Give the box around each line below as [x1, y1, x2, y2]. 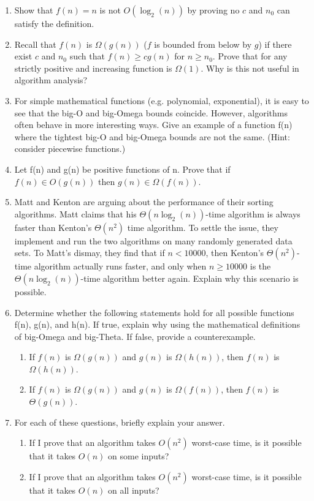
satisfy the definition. [14, 17, 94, 29]
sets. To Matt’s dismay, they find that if [14, 246, 165, 259]
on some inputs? [108, 450, 169, 462]
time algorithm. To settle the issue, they [127, 220, 278, 233]
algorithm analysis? [14, 73, 88, 86]
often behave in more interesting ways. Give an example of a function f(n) [14, 118, 293, 131]
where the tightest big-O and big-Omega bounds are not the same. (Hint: [14, 130, 290, 143]
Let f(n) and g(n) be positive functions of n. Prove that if [14, 162, 231, 175]
